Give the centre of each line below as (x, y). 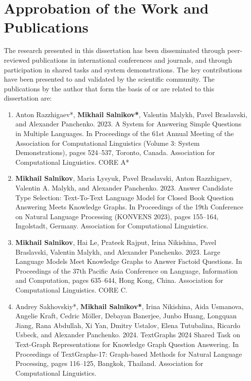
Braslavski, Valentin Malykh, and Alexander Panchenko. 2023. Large (118, 251)
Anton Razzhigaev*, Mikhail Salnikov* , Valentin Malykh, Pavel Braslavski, (131, 114)
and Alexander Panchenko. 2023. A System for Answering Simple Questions (128, 124)
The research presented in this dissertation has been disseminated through (115, 50)
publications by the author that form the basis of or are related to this (109, 88)
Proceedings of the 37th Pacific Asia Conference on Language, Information (126, 270)
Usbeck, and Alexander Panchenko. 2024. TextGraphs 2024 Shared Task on (128, 335)
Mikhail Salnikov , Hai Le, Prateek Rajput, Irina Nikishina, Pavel (116, 242)
